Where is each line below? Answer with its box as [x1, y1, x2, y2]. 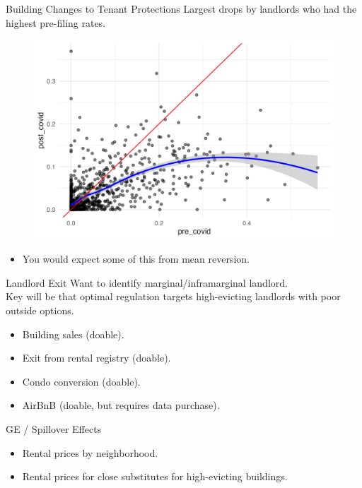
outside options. [6, 302, 74, 317]
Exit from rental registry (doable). [22, 350, 171, 365]
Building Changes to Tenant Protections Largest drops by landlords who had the [6, 1, 357, 16]
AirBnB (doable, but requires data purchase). [22, 398, 220, 412]
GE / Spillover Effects [6, 421, 102, 436]
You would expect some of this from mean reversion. [22, 251, 250, 266]
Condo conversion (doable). [22, 374, 141, 388]
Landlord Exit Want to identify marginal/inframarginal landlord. [6, 275, 288, 290]
